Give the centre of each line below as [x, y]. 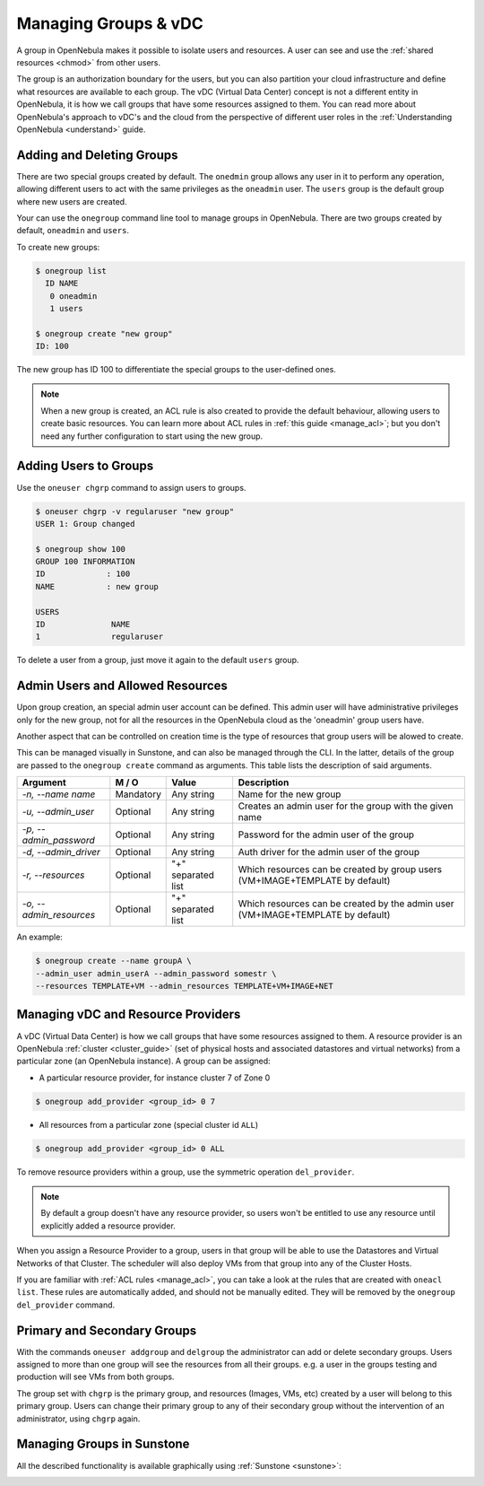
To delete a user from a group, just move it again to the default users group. [158, 660]
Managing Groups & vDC [110, 23]
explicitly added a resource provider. [108, 1226]
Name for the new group [290, 794]
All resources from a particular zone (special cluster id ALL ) [149, 1124]
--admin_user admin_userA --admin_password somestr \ [156, 973]
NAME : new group [97, 586]
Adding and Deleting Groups [97, 155]
